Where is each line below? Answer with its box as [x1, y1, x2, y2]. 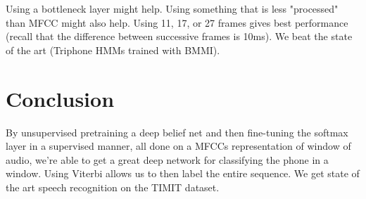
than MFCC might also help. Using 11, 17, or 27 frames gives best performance [6, 15, 348, 30]
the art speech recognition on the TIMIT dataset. [6, 179, 220, 194]
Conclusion [6, 84, 115, 113]
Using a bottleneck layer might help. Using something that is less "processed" [6, 1, 339, 15]
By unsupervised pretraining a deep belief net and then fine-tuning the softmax [6, 124, 348, 139]
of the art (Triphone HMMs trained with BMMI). [6, 42, 220, 57]
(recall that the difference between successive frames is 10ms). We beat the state [6, 29, 353, 44]
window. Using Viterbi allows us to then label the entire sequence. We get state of [6, 166, 360, 181]
